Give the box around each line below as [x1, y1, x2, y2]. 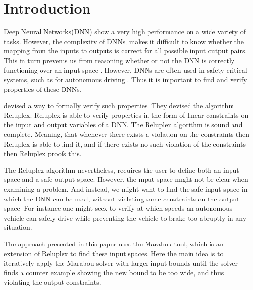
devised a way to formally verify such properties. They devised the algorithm [4, 100, 234, 111]
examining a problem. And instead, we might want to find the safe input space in [4, 184, 248, 194]
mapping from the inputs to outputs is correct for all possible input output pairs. [4, 45, 247, 56]
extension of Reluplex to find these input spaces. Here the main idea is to [4, 248, 224, 258]
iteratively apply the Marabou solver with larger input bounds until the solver [4, 258, 238, 268]
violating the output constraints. [4, 277, 101, 287]
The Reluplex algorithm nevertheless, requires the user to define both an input [4, 164, 239, 175]
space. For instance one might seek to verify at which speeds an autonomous [4, 203, 232, 213]
